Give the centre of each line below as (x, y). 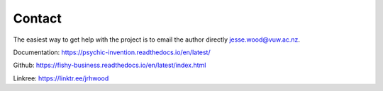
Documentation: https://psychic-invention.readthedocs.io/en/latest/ (112, 52)
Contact (37, 18)
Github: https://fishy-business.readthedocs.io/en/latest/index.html (110, 65)
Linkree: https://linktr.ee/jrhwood (61, 78)
